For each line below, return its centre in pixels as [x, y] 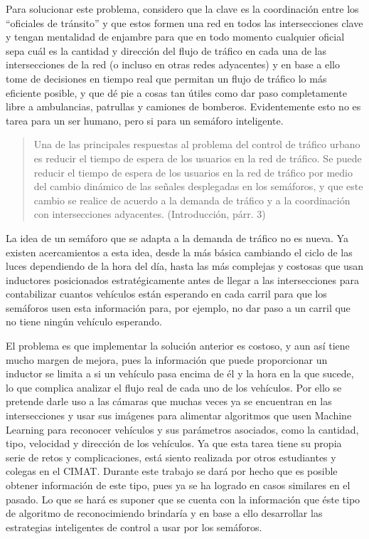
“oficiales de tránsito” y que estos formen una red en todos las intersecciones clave [184, 22]
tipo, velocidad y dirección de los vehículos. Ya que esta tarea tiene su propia [174, 443]
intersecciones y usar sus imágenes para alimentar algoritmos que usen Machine [179, 415]
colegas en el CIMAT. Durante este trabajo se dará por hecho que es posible [172, 471]
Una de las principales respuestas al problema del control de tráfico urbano [197, 144]
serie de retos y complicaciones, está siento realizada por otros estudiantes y [171, 457]
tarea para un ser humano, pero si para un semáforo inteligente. [145, 120]
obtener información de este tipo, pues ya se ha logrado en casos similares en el [178, 485]
